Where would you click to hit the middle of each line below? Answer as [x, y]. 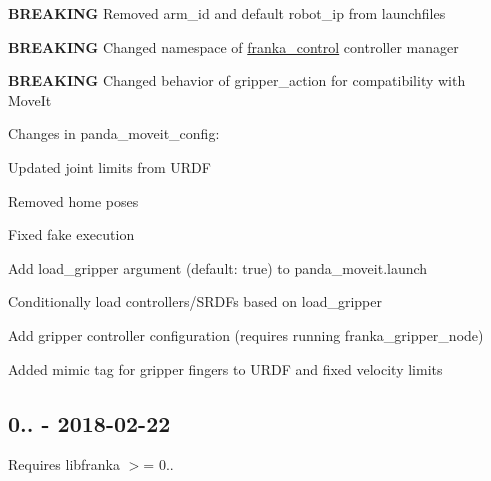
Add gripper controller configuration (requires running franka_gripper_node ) [246, 334]
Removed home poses [73, 200]
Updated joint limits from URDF [109, 166]
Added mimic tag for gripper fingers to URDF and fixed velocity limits [225, 368]
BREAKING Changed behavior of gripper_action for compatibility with [237, 80]
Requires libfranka [64, 464]
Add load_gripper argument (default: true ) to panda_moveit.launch [218, 267]
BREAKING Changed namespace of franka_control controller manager [233, 46]
